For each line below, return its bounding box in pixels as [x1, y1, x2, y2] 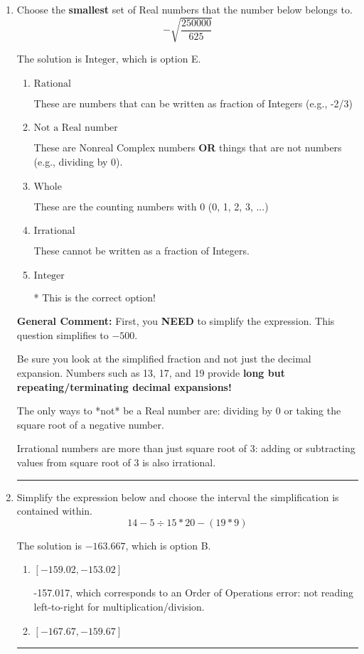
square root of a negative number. [16, 417, 164, 431]
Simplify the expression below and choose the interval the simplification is [16, 489, 339, 504]
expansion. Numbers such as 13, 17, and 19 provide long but [16, 365, 285, 380]
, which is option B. [125, 537, 211, 552]
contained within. [16, 503, 92, 518]
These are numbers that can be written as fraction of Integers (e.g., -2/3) [33, 95, 353, 110]
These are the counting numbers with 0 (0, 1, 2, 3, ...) [33, 198, 269, 213]
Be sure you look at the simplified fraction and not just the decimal [16, 351, 311, 366]
